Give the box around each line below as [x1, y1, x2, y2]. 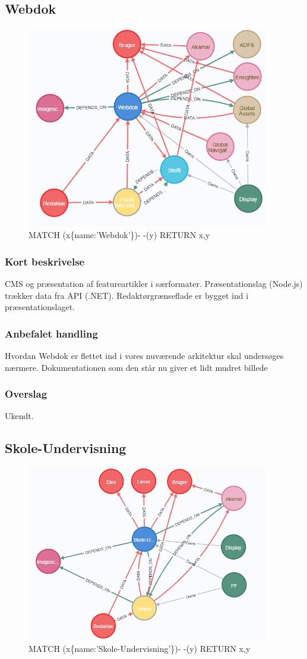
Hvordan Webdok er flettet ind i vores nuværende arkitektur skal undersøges [5, 349, 284, 362]
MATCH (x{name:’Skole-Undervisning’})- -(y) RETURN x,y [29, 642, 251, 655]
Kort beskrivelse [5, 254, 85, 268]
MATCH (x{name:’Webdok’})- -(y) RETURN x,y [29, 229, 210, 241]
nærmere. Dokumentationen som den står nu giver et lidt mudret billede [5, 361, 268, 373]
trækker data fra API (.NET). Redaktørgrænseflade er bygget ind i [5, 289, 249, 301]
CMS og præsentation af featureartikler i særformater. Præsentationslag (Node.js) [5, 277, 303, 290]
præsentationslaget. [5, 301, 75, 313]
